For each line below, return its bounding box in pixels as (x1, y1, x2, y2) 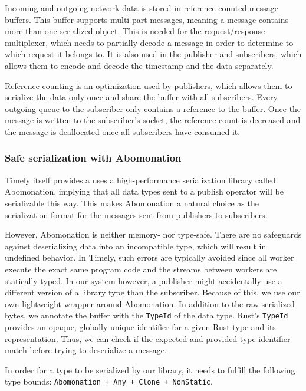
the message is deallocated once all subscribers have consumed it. (5, 125, 241, 137)
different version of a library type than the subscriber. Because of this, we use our (5, 286, 300, 298)
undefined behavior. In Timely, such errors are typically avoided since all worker (5, 251, 294, 264)
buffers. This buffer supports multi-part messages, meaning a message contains (5, 13, 289, 25)
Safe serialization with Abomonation (5, 150, 182, 165)
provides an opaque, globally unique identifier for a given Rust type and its (5, 320, 276, 333)
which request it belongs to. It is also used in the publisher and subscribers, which (5, 48, 302, 60)
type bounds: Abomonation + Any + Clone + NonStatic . (5, 375, 213, 387)
